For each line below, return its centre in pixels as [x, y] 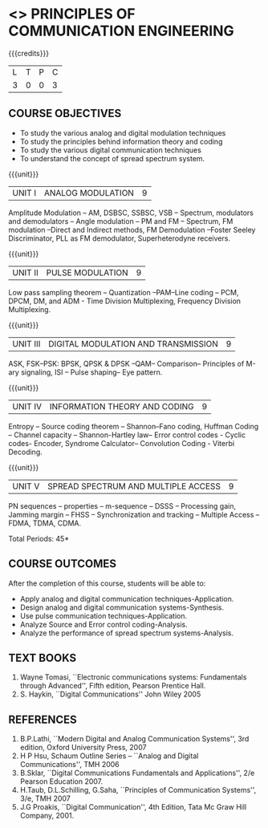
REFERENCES [43, 719]
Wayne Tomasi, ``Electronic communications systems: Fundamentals [133, 677]
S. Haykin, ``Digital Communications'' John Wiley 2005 [110, 694]
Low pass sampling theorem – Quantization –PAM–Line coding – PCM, [124, 292]
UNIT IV [27, 406]
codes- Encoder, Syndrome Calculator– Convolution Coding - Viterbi [122, 443]
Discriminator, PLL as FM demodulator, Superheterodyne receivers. [120, 238]
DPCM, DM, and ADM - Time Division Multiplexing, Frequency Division [125, 301]
